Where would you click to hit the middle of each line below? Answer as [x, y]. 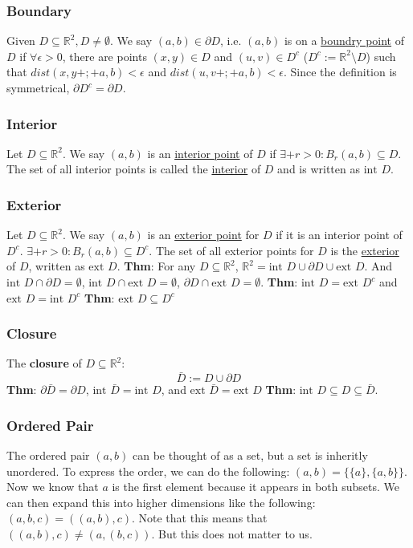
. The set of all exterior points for [231, 250]
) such [381, 56]
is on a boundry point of [344, 41]
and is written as [319, 169]
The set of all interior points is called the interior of [134, 169]
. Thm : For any [156, 266]
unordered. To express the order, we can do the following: [148, 471]
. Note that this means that [199, 518]
